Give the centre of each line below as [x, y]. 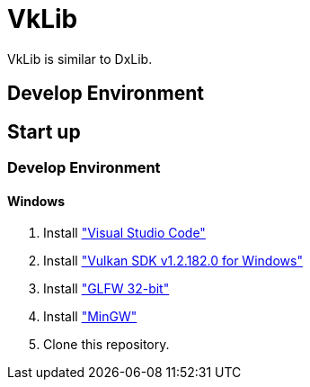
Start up [44, 131]
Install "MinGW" [90, 317]
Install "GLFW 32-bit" [106, 289]
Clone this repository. [106, 345]
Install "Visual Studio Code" [124, 233]
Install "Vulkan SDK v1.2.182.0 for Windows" [173, 261]
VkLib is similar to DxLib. [80, 58]
